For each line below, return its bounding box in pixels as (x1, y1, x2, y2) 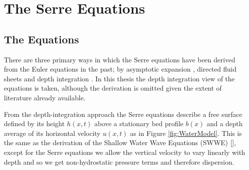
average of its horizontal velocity (4, 128, 101, 138)
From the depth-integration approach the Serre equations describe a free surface (4, 109, 242, 119)
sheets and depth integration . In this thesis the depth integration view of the (4, 73, 235, 83)
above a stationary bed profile (94, 118, 184, 129)
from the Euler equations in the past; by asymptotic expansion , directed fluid (4, 64, 237, 74)
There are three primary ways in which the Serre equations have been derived (4, 54, 235, 64)
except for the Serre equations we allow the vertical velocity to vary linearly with (4, 147, 246, 157)
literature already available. (4, 92, 86, 102)
